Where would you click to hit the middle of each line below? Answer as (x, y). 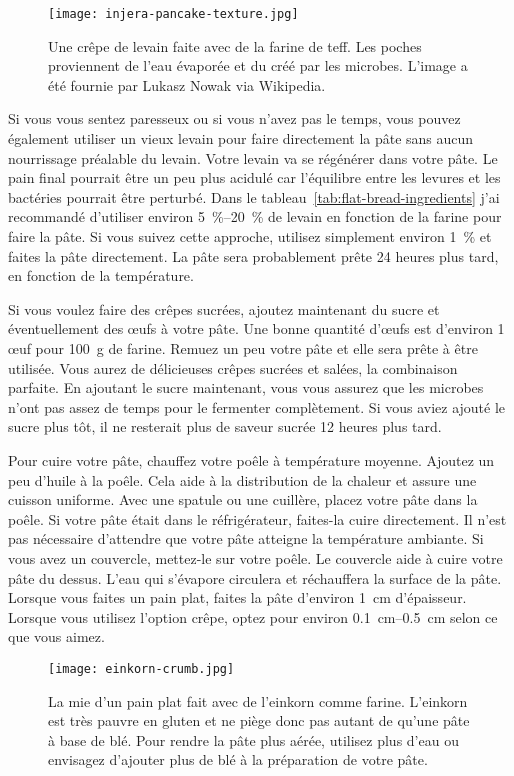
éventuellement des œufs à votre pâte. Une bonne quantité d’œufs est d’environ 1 (256, 328)
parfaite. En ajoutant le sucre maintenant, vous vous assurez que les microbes (246, 387)
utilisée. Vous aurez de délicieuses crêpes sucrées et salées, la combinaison (233, 367)
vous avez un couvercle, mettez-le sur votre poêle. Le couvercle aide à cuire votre (255, 557)
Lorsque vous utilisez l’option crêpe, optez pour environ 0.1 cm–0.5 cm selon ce (253, 616)
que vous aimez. (56, 636)
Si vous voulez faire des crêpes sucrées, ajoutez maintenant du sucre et (224, 308)
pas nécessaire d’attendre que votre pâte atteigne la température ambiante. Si (246, 538)
